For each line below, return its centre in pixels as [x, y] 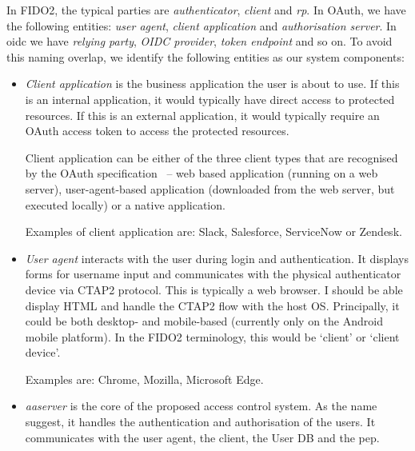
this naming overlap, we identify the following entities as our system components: [206, 56]
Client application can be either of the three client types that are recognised [211, 157]
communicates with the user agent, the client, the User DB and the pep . [202, 437]
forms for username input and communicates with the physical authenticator [213, 274]
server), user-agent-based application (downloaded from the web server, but [210, 188]
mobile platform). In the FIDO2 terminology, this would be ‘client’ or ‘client [212, 336]
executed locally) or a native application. [125, 204]
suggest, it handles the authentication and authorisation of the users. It [200, 422]
